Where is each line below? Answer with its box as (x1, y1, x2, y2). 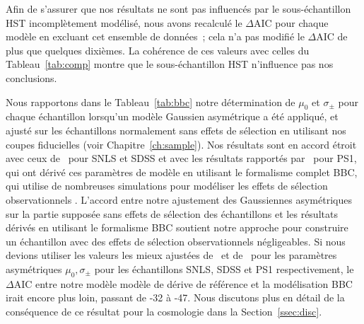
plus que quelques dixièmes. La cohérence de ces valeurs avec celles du (6, 42, 310, 57)
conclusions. (6, 70, 57, 85)
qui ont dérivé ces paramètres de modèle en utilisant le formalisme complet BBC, (6, 164, 358, 179)
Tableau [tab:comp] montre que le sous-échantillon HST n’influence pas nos (6, 57, 334, 71)
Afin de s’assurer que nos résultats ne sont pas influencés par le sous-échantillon (6, 1, 351, 16)
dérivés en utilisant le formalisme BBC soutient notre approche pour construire (6, 220, 348, 235)
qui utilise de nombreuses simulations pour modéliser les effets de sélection (6, 178, 328, 193)
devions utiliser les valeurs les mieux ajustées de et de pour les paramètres (6, 248, 337, 262)
